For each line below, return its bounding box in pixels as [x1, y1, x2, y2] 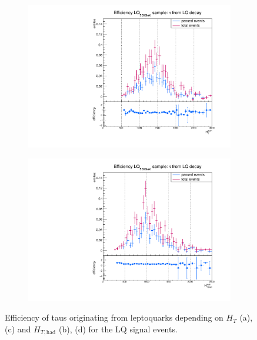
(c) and [5, 323, 31, 335]
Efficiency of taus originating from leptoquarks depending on [5, 311, 223, 324]
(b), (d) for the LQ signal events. [59, 323, 178, 335]
